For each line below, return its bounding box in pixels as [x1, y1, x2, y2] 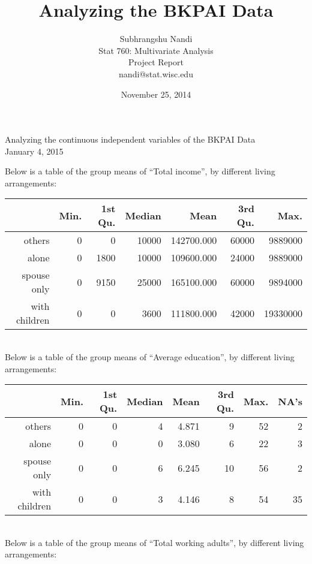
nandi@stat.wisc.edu [119, 67, 193, 80]
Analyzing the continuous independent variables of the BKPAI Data [5, 133, 256, 146]
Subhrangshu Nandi [119, 32, 193, 45]
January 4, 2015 [5, 144, 64, 157]
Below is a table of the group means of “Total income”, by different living [5, 165, 275, 177]
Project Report [128, 56, 184, 68]
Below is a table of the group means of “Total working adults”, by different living [5, 536, 304, 548]
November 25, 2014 [121, 88, 191, 100]
